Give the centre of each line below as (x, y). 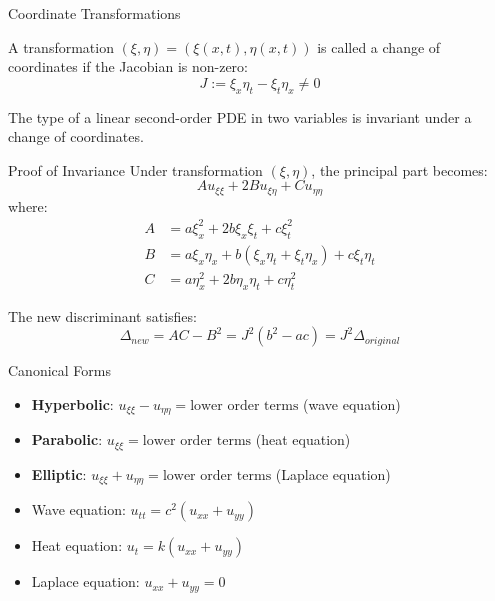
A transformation (61, 46)
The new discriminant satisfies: (102, 315)
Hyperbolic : (72, 403)
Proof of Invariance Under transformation (135, 169)
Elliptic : (59, 473)
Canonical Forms (59, 370)
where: (28, 205)
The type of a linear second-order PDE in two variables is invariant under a (240, 116)
